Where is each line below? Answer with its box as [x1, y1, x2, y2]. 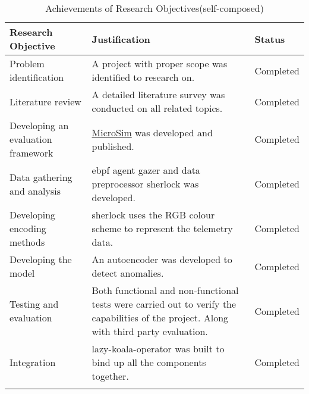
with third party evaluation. [92, 324, 208, 338]
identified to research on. [92, 70, 195, 84]
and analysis [10, 183, 61, 198]
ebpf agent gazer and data [92, 163, 200, 177]
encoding [10, 221, 46, 235]
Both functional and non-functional [92, 283, 239, 297]
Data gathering [10, 170, 72, 184]
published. [92, 139, 134, 153]
